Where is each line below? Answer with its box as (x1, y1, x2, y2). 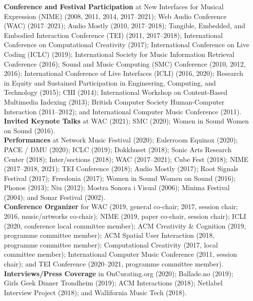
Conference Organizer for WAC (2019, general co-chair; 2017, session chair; (4, 201, 238, 212)
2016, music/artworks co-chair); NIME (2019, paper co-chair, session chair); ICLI (4, 211, 246, 221)
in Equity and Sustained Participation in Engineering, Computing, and (4, 77, 216, 88)
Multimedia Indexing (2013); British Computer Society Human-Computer (4, 96, 225, 106)
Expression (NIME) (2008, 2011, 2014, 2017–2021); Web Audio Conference (4, 11, 227, 21)
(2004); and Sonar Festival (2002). (4, 192, 106, 202)
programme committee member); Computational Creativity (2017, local (4, 239, 218, 249)
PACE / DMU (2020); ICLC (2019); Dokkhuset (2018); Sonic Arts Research (4, 144, 232, 154)
